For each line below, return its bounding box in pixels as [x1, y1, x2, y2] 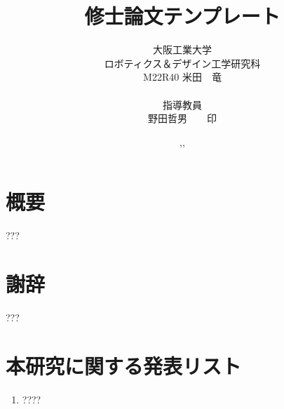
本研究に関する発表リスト [6, 351, 242, 380]
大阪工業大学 [153, 42, 212, 57]
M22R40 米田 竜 [143, 69, 222, 84]
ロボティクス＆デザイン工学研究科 [104, 55, 261, 70]
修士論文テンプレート [84, 1, 280, 30]
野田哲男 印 [148, 111, 217, 126]
